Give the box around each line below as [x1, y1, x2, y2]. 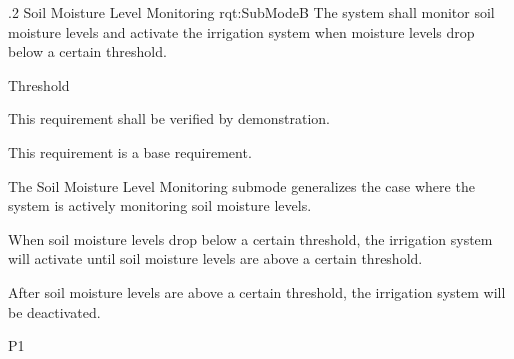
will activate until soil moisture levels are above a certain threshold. [8, 248, 423, 269]
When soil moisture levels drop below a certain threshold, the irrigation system [8, 228, 493, 249]
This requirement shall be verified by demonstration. [8, 108, 331, 129]
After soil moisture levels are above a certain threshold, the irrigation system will [8, 281, 506, 302]
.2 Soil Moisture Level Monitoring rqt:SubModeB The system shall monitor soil [8, 2, 495, 22]
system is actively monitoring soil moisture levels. [8, 195, 312, 216]
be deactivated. [8, 301, 101, 322]
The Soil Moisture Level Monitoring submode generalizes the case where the [8, 175, 475, 196]
